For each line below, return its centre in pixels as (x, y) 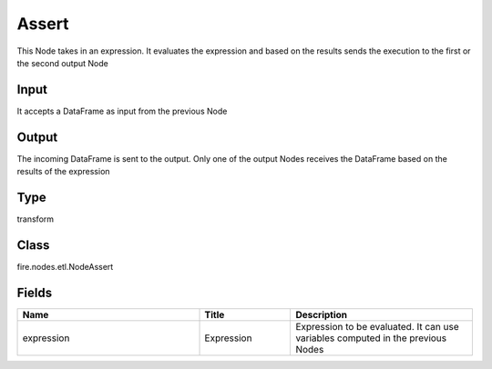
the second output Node (62, 63)
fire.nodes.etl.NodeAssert (65, 266)
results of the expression (63, 172)
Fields (35, 292)
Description (322, 314)
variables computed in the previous (371, 338)
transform (36, 219)
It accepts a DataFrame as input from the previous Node (122, 111)
